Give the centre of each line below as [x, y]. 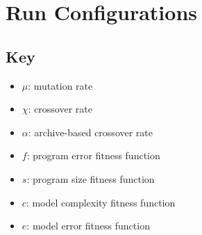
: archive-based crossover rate [91, 132]
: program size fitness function [91, 178]
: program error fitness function [93, 155]
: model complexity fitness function [101, 202]
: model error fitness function [88, 226]
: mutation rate [60, 85]
